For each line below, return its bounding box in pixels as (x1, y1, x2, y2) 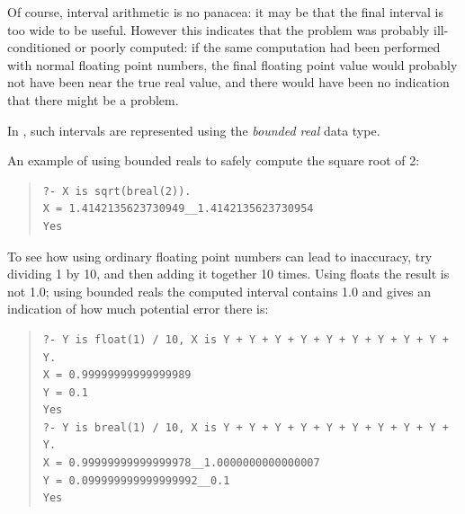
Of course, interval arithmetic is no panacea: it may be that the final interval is (7, 3, 443, 21)
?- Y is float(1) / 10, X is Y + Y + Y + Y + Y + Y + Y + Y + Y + (42, 332, 449, 346)
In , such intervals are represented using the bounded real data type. (7, 120, 380, 139)
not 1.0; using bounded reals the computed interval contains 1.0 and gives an (7, 281, 431, 300)
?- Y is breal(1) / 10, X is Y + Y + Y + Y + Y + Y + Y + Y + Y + (42, 421, 449, 434)
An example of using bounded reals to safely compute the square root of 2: (7, 151, 420, 170)
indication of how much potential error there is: (7, 299, 269, 318)
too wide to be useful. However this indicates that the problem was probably (7, 20, 430, 39)
